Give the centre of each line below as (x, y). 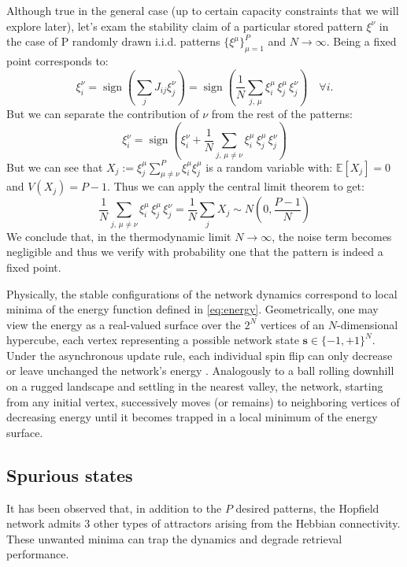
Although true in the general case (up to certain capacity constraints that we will (203, 10)
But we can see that (55, 167)
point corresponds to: (57, 60)
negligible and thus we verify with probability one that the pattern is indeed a (195, 252)
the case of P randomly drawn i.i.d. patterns (113, 41)
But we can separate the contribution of (103, 114)
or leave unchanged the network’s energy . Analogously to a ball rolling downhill (200, 371)
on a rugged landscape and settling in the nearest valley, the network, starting (195, 386)
